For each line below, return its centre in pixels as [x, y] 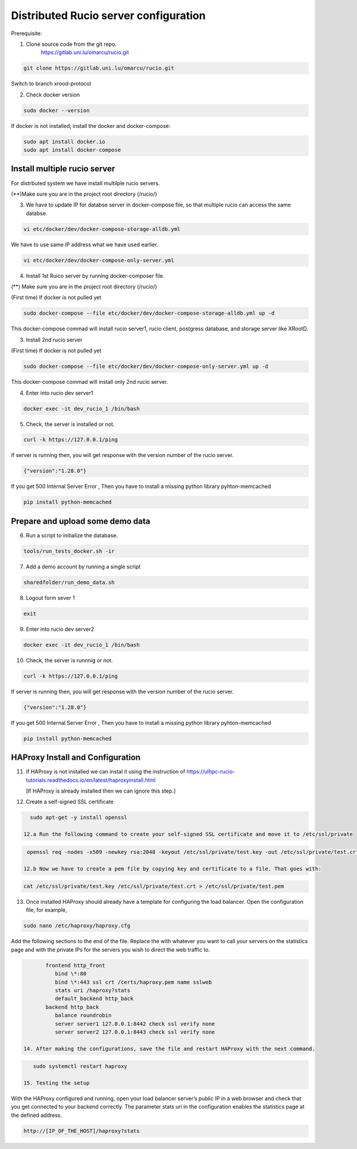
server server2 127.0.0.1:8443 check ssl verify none [135, 1032]
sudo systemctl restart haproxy [80, 1066]
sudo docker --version [57, 110]
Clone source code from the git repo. [71, 44]
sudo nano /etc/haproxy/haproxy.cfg [77, 926]
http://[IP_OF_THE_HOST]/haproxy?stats [82, 1131]
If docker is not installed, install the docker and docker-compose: [91, 126]
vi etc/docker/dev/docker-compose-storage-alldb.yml [102, 229]
